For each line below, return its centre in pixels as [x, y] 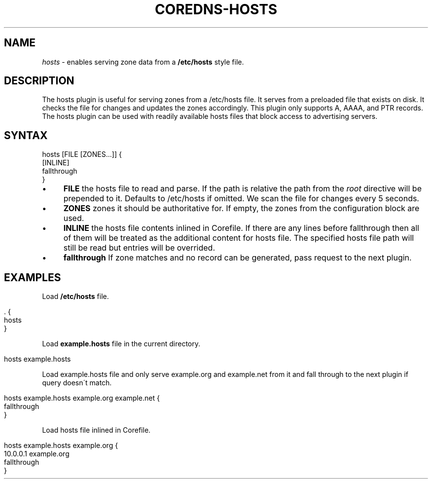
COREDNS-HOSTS [216, 9]
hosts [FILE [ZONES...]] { [82, 154]
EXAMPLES [33, 277]
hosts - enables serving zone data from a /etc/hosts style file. [143, 62]
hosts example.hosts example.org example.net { [82, 398]
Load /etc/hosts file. [75, 297]
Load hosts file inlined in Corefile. [96, 430]
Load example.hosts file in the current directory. [121, 344]
